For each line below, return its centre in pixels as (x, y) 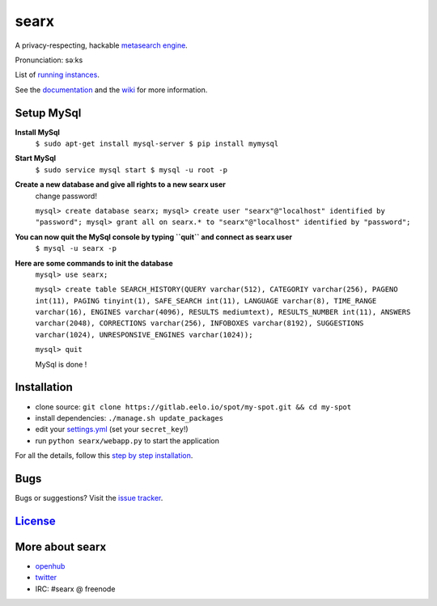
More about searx (61, 547)
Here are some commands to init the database (94, 263)
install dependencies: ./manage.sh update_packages (129, 417)
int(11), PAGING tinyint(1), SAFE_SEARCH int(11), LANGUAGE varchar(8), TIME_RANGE (206, 301)
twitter (46, 578)
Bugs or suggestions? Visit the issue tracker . (89, 498)
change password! (66, 196)
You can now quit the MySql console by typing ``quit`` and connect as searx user (154, 237)
